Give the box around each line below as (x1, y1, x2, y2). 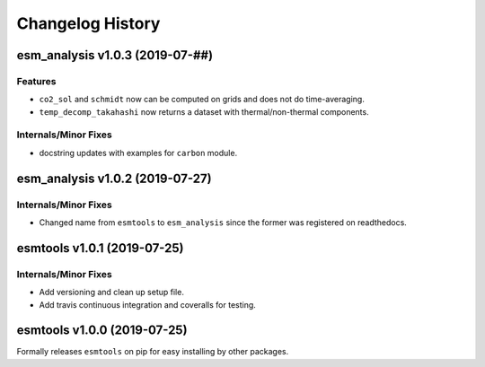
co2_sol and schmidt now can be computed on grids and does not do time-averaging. (39, 94, 366, 105)
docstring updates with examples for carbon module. (39, 147, 238, 158)
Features (16, 74, 57, 87)
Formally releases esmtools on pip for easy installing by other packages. (16, 346, 289, 357)
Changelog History (16, 13, 161, 33)
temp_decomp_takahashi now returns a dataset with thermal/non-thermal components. (39, 106, 369, 117)
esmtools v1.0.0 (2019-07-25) (16, 323, 188, 338)
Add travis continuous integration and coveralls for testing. (39, 299, 256, 310)
